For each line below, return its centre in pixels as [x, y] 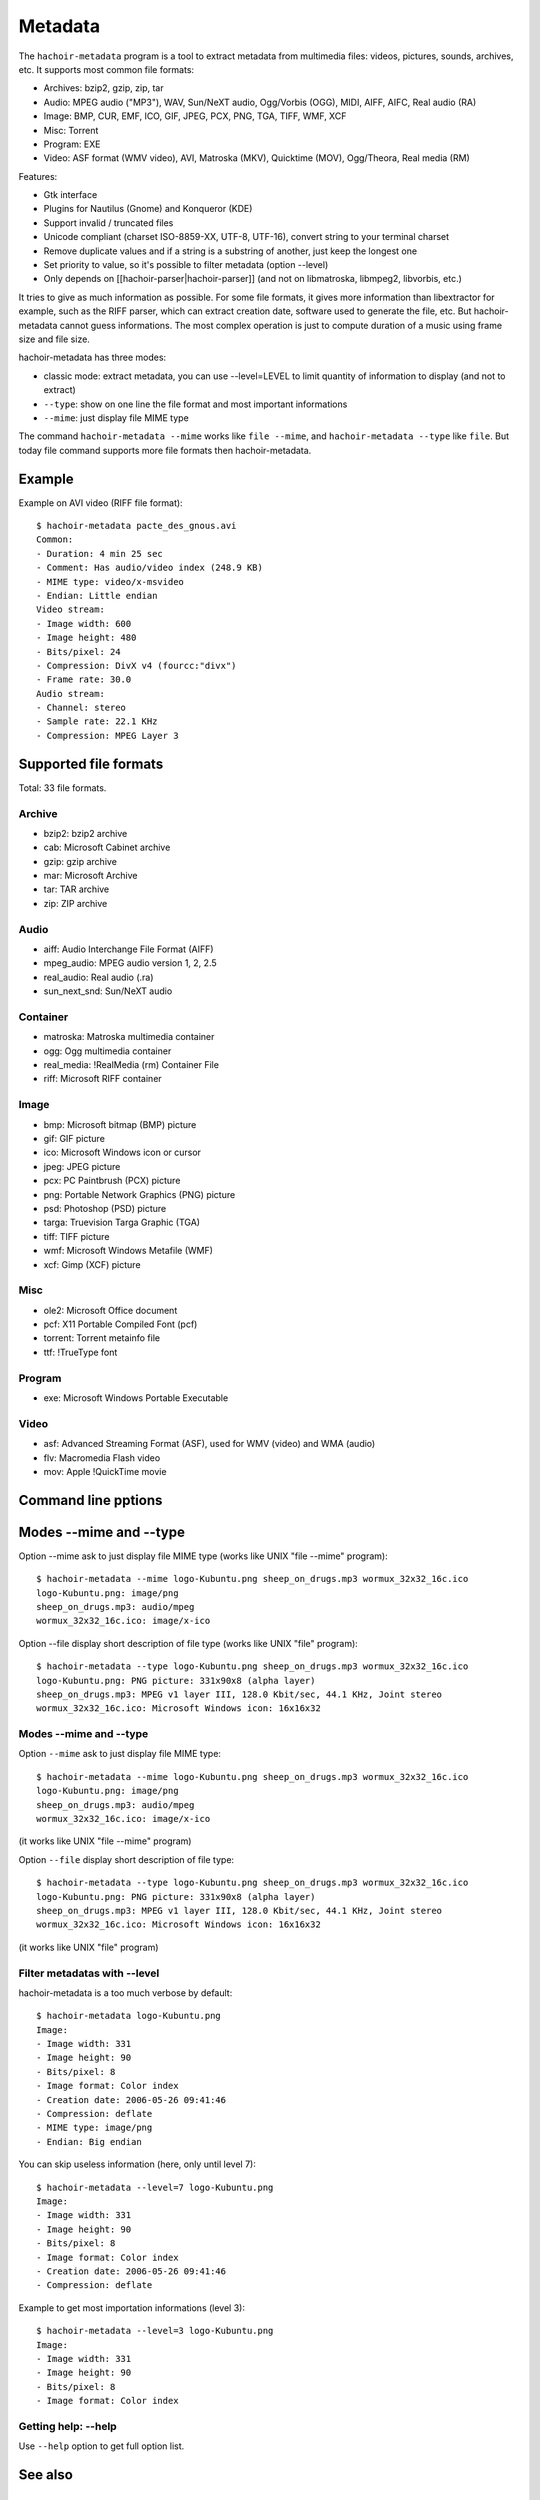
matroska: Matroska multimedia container [129, 1037]
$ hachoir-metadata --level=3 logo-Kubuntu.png [155, 2331]
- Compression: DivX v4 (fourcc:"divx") [136, 665]
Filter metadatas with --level [89, 1973]
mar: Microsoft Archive [90, 876]
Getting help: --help [67, 2426]
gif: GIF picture [74, 1139]
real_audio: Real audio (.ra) [98, 977]
